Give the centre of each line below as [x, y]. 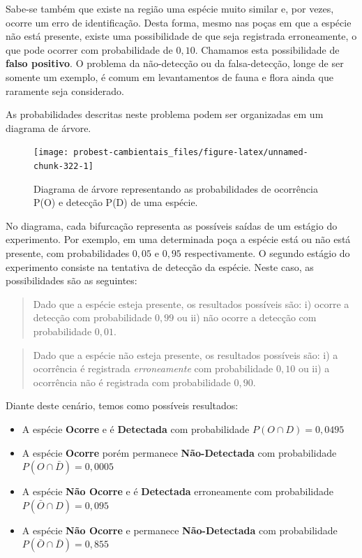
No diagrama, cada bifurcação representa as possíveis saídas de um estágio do [172, 225]
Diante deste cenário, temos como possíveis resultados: [122, 405]
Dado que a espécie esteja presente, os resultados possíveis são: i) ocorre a [191, 303]
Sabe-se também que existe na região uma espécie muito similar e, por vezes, [170, 8]
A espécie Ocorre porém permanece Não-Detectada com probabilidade [179, 452]
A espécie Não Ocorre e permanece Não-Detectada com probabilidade [180, 530]
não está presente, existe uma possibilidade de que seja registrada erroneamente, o [181, 36]
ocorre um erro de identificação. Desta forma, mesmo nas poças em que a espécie [179, 22]
